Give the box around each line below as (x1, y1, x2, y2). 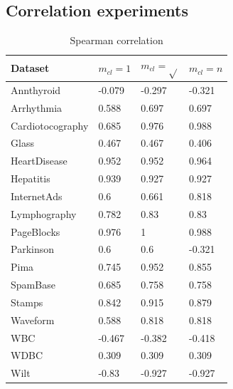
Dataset (11, 61, 50, 76)
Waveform (11, 312, 55, 327)
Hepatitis (11, 171, 50, 186)
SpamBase (11, 277, 55, 292)
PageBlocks (11, 224, 60, 239)
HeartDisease (11, 153, 67, 168)
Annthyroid (11, 82, 61, 97)
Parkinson (11, 242, 54, 256)
